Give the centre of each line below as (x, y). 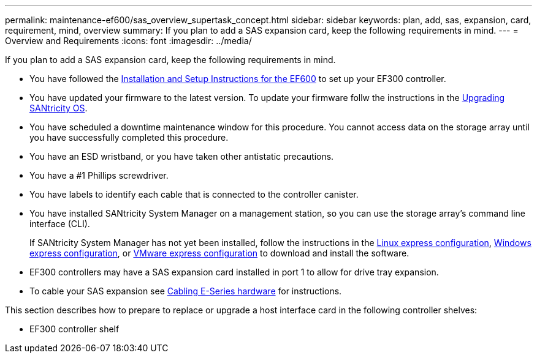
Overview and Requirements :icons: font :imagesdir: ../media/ (128, 41)
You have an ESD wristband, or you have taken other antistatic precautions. (182, 156)
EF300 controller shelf (74, 329)
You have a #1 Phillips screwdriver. (99, 175)
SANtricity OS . (59, 108)
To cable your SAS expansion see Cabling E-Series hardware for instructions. (186, 291)
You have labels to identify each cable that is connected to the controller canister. (194, 194)
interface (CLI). (60, 224)
